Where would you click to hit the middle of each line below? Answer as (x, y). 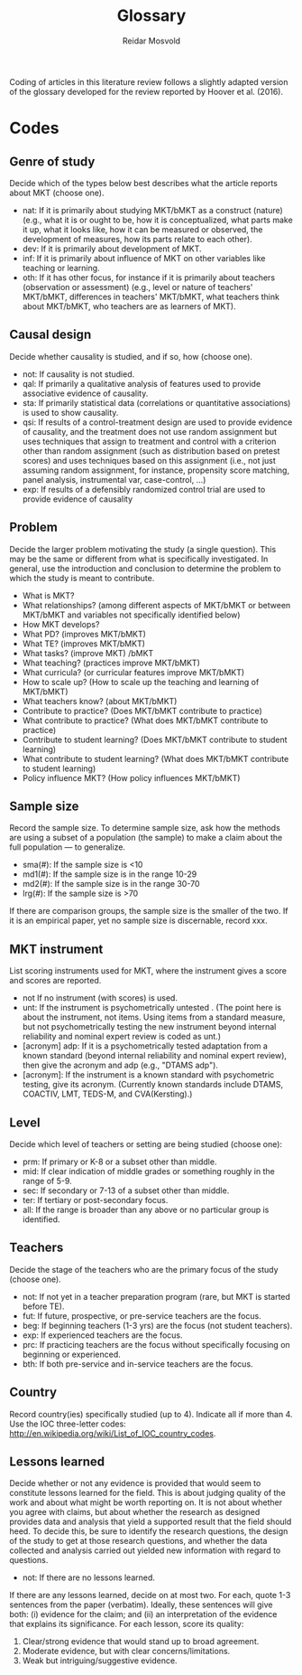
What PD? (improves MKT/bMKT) (84, 634)
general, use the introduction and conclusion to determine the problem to (145, 568)
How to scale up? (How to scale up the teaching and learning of (141, 682)
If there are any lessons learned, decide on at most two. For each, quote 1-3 (150, 1595)
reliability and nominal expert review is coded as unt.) (121, 1037)
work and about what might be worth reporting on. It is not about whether (146, 1502)
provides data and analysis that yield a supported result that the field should (151, 1522)
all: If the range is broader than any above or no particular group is (146, 1209)
